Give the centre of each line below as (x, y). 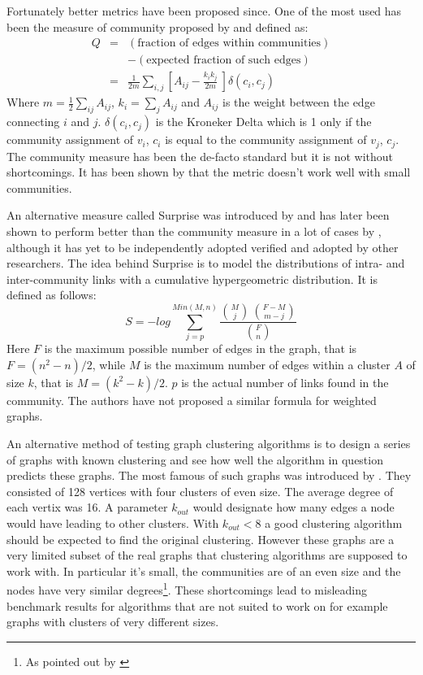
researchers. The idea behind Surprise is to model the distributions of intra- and (206, 263)
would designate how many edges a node (294, 507)
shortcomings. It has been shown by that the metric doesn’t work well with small (209, 172)
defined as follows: (52, 295)
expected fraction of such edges (224, 61)
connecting (33, 122)
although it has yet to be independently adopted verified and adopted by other (203, 247)
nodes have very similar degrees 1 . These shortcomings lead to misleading (187, 588)
